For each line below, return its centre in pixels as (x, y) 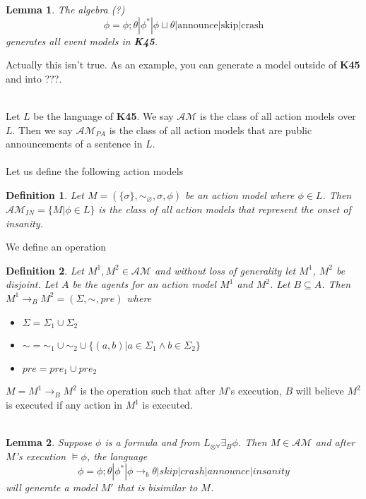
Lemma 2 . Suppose (49, 442)
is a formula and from (152, 442)
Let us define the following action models (95, 171)
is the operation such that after (148, 391)
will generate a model (52, 487)
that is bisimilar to (157, 487)
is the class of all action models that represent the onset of (225, 209)
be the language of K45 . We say (104, 115)
